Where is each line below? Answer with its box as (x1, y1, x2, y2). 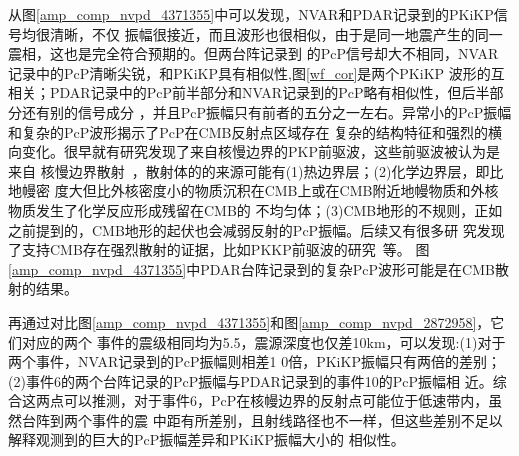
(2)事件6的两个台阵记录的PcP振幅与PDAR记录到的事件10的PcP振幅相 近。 (8, 370, 493, 391)
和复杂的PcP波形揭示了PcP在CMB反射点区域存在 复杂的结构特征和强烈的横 (8, 121, 503, 142)
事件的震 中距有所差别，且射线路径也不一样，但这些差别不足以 (91, 409, 503, 430)
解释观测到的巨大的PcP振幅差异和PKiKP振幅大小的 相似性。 (8, 429, 405, 450)
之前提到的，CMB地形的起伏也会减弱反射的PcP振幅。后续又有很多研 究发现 (8, 219, 505, 240)
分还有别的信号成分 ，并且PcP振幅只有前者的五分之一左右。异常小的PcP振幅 (8, 101, 512, 122)
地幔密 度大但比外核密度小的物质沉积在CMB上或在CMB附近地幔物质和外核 (8, 180, 499, 201)
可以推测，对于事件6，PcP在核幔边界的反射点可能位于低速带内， (63, 390, 489, 411)
